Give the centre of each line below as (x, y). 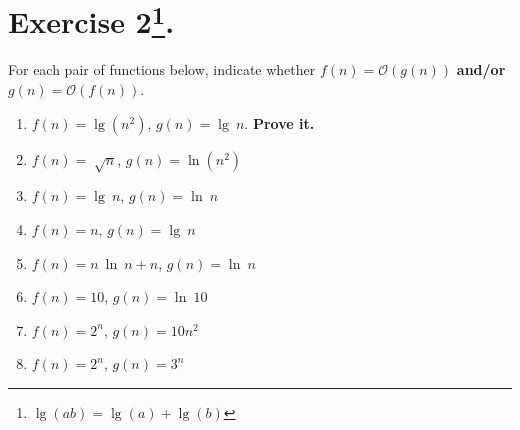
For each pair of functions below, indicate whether (162, 69)
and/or (481, 69)
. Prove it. (279, 122)
